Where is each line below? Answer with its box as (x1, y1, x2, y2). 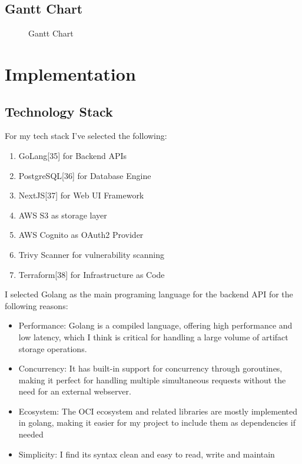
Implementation (5, 61, 136, 85)
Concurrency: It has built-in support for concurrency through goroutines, (18, 362, 283, 374)
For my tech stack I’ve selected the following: (5, 130, 167, 142)
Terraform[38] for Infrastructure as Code (18, 268, 165, 280)
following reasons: (5, 299, 68, 311)
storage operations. (18, 342, 87, 354)
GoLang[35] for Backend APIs (18, 149, 127, 161)
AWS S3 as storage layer (18, 208, 107, 221)
